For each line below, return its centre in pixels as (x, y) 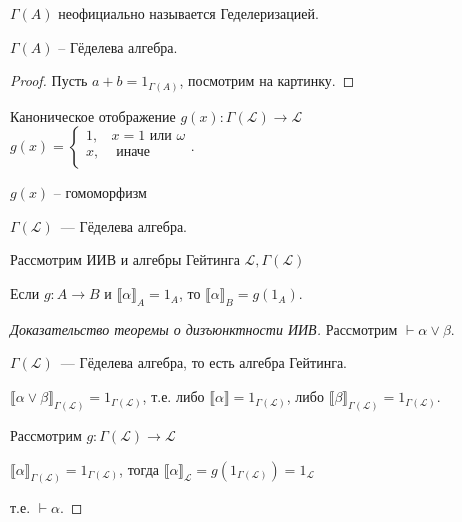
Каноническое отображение (93, 115)
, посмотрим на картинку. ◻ (267, 80)
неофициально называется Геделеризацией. (188, 13)
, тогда (139, 468)
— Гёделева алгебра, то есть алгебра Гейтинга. (203, 362)
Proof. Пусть (49, 80)
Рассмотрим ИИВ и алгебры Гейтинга (125, 259)
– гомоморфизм (100, 192)
